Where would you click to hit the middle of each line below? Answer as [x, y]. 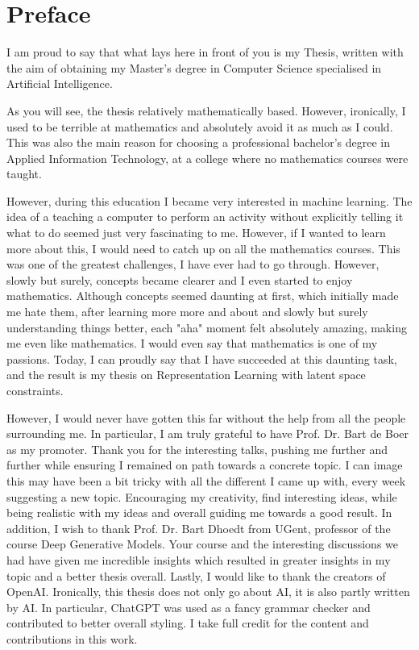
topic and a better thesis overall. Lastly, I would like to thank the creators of [196, 575]
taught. [24, 174]
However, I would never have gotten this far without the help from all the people [206, 417]
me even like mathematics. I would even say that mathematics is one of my [192, 343]
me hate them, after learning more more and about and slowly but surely [187, 312]
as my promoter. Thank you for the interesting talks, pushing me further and [197, 449]
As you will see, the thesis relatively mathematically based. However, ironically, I [206, 110]
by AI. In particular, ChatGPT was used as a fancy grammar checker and [189, 607]
